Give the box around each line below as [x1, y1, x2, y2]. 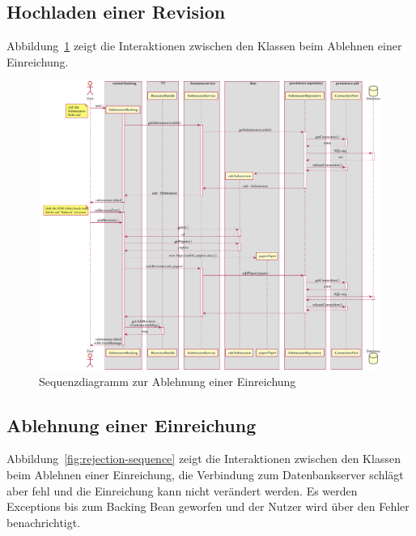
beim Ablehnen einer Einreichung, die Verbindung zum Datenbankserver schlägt [6, 466, 404, 483]
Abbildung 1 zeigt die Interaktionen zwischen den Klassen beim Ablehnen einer [6, 37, 402, 54]
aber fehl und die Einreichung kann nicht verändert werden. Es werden [6, 482, 358, 499]
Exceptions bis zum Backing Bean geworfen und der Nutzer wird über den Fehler [6, 498, 410, 515]
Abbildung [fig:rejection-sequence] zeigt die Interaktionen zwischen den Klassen [6, 450, 401, 467]
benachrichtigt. [6, 513, 81, 530]
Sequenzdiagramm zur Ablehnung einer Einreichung [39, 372, 296, 389]
